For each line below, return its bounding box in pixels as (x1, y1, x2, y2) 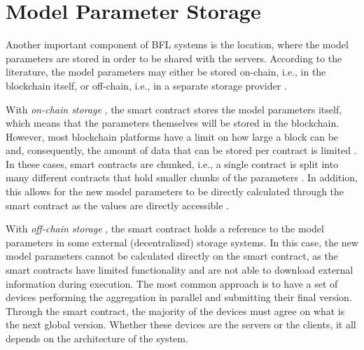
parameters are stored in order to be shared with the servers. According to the (6, 50, 342, 65)
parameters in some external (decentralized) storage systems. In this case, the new (6, 234, 358, 249)
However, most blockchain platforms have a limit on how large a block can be (6, 129, 339, 143)
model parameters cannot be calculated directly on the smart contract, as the (6, 248, 338, 263)
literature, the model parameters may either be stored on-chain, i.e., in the (6, 64, 326, 79)
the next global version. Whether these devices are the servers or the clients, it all (6, 317, 356, 332)
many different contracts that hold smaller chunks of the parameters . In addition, (6, 170, 358, 185)
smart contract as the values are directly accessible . (6, 197, 229, 212)
